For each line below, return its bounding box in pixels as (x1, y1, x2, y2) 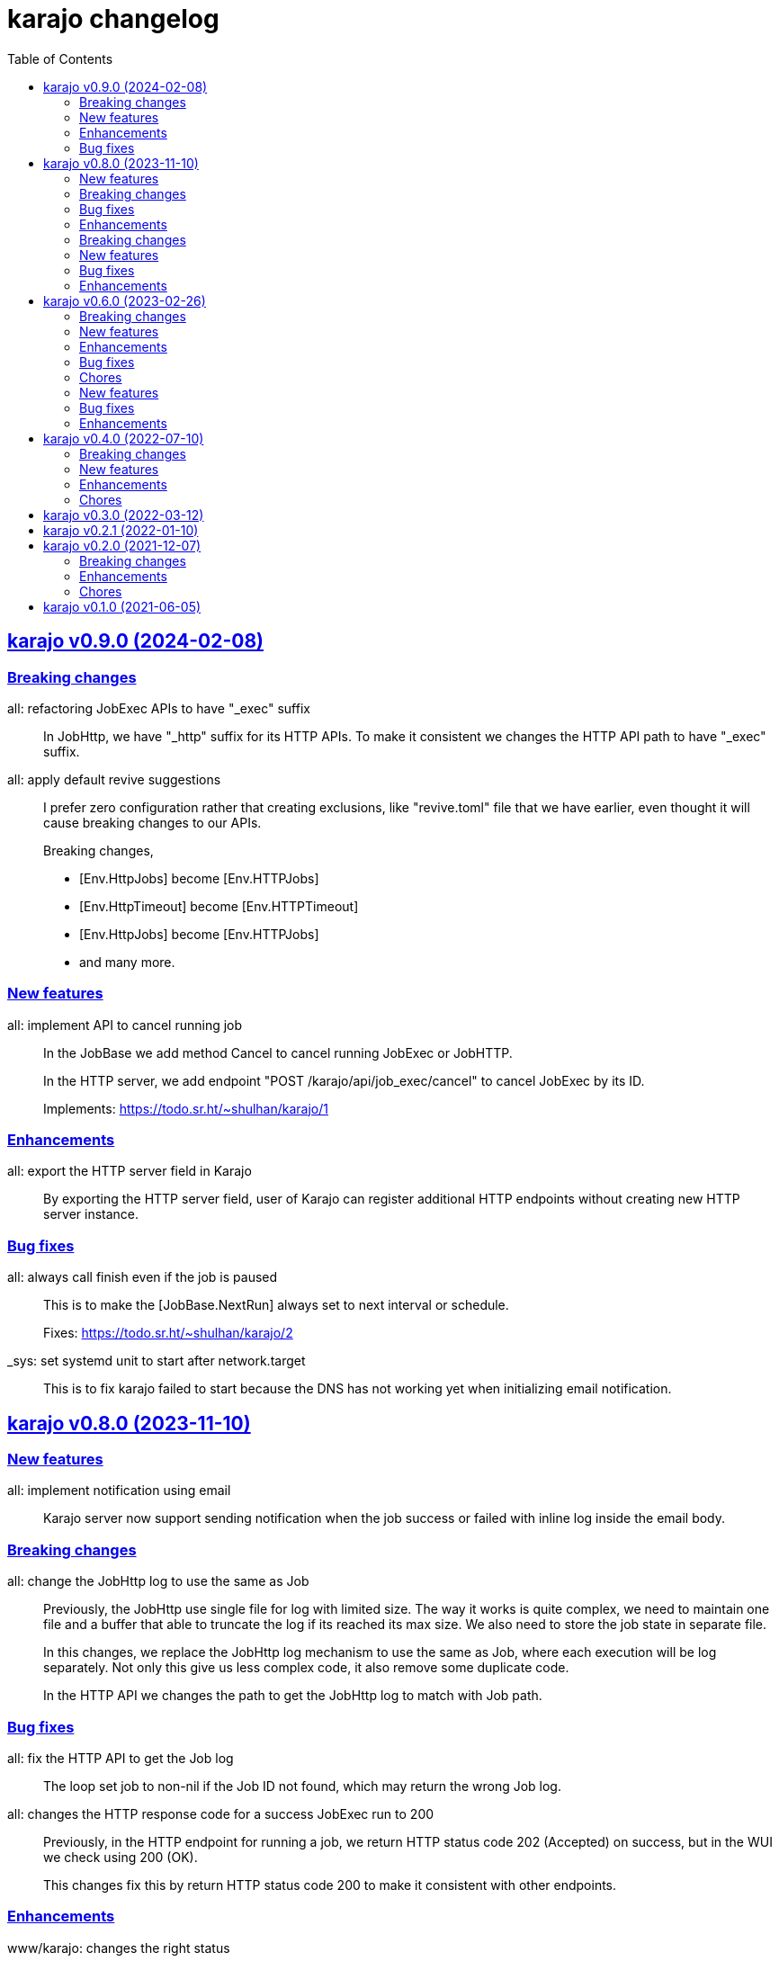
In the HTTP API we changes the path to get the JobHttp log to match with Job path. (43, 1688, 542, 1704)
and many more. (79, 954, 175, 970)
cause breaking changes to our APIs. (43, 814, 262, 830)
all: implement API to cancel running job (7, 1016, 243, 1033)
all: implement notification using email (7, 1482, 231, 1499)
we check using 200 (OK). (43, 1849, 198, 1865)
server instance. (43, 1206, 139, 1222)
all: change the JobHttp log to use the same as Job (7, 1573, 309, 1589)
